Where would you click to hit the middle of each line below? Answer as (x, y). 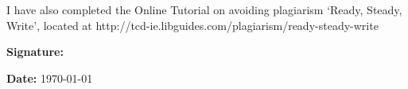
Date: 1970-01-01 (50, 78)
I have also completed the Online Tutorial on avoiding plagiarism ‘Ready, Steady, (204, 9)
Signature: (35, 52)
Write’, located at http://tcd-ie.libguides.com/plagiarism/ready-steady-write (192, 25)
